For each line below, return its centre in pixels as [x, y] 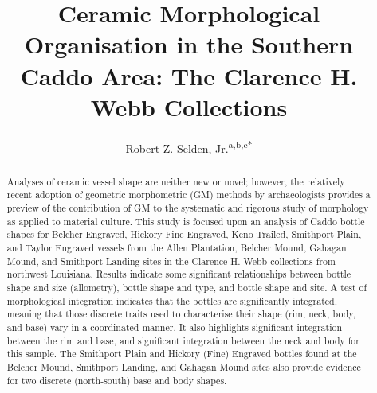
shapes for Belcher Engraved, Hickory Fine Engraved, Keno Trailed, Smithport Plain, [184, 234]
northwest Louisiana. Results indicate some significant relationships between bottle [179, 274]
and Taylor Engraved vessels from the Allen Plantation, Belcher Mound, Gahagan [177, 248]
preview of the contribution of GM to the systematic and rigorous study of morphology [188, 208]
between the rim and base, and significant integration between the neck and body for [183, 340]
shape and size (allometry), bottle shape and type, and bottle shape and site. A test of [187, 287]
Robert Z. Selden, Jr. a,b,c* [189, 146]
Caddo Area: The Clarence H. [189, 75]
